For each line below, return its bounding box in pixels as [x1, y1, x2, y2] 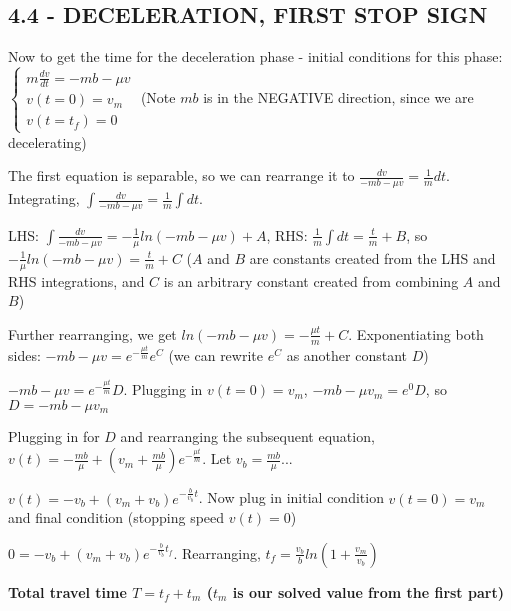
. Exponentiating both [348, 323, 484, 344]
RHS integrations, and [8, 270, 145, 291]
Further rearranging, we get [8, 323, 177, 344]
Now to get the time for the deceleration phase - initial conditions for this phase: [8, 46, 503, 67]
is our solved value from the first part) [232, 581, 504, 602]
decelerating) [8, 131, 87, 152]
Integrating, [8, 188, 80, 209]
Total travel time [8, 581, 127, 602]
